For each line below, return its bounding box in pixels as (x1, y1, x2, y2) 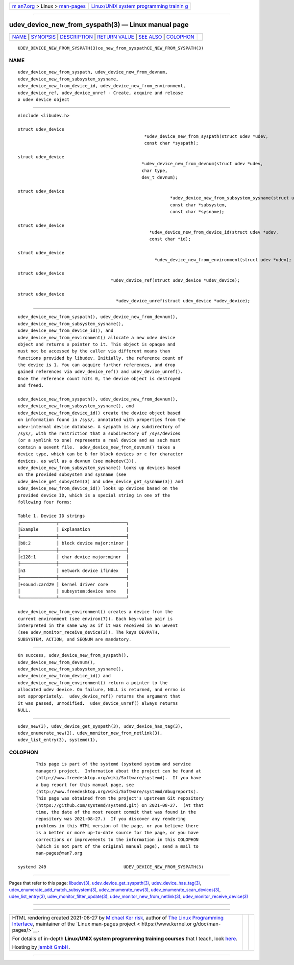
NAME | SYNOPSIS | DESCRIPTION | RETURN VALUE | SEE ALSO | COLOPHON (12, 33, 195, 40)
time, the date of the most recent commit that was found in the (36, 809, 196, 815)
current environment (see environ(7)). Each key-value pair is (18, 616, 173, 621)
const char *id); (149, 236, 191, 242)
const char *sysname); (170, 209, 225, 214)
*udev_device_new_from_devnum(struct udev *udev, (141, 161, 263, 167)
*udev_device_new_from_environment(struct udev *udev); (154, 257, 292, 262)
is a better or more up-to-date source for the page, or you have (36, 830, 199, 836)
